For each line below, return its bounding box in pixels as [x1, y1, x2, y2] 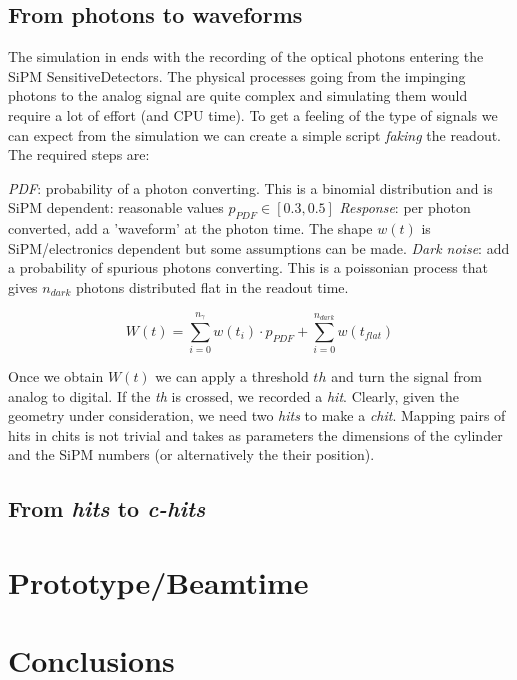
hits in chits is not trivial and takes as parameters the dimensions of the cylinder [8, 424, 503, 445]
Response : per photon [339, 197, 471, 218]
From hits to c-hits [8, 493, 206, 524]
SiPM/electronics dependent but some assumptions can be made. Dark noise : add [8, 237, 510, 258]
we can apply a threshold [155, 366, 309, 387]
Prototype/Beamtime [8, 562, 309, 602]
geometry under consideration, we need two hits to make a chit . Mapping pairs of [8, 405, 506, 426]
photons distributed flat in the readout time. [75, 276, 349, 297]
